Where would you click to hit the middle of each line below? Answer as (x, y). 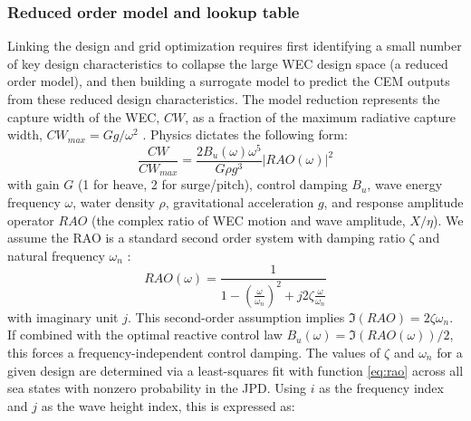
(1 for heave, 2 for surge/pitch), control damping (212, 184)
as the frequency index (381, 388)
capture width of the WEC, (84, 116)
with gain (34, 184)
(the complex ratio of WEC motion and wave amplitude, (248, 220)
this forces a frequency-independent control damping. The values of (194, 352)
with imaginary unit (63, 316)
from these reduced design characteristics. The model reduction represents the (224, 99)
